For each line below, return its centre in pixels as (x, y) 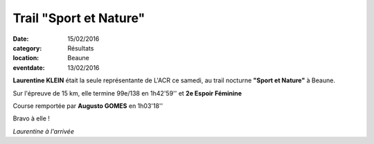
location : (26, 58)
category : (27, 48)
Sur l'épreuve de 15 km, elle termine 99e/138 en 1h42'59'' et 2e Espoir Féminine (127, 93)
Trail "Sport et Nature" (79, 18)
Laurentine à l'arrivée (43, 131)
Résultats (81, 48)
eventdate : (29, 67)
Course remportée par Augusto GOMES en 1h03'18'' (88, 106)
